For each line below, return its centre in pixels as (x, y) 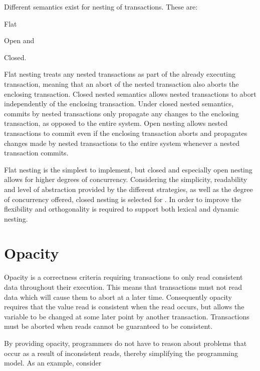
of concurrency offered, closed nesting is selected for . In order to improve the (123, 199)
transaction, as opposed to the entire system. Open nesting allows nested (116, 123)
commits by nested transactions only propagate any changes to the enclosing (121, 113)
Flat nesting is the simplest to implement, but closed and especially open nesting (128, 169)
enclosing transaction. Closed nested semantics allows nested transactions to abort (130, 94)
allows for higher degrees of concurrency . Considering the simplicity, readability (126, 179)
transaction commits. (36, 153)
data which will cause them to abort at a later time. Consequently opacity (118, 297)
